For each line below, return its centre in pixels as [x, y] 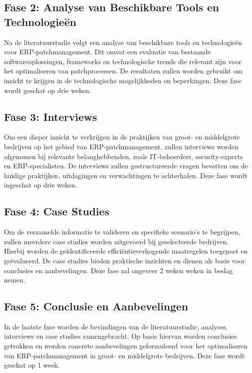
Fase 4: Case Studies [57, 211]
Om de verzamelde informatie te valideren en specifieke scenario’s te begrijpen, [122, 232]
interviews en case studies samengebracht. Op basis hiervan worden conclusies [121, 336]
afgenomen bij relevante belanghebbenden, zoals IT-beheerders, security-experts [124, 156]
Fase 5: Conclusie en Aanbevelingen [96, 306]
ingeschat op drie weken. [41, 185]
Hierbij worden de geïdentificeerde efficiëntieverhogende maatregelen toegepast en [126, 251]
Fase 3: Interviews [51, 116]
